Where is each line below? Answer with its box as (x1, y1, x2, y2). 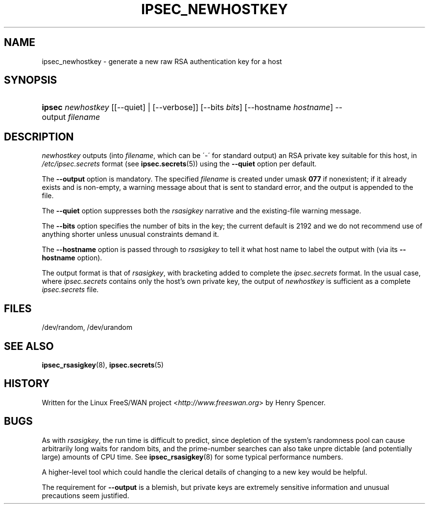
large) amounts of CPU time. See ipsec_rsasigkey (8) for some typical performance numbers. (42, 452, 343, 461)
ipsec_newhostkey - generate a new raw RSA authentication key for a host (42, 57, 282, 66)
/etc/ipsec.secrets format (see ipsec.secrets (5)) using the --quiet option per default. (42, 160, 317, 168)
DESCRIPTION (4, 130, 74, 143)
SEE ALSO (4, 340, 54, 352)
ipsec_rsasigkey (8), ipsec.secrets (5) (42, 360, 164, 369)
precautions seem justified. (42, 491, 129, 500)
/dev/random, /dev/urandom (42, 323, 133, 332)
